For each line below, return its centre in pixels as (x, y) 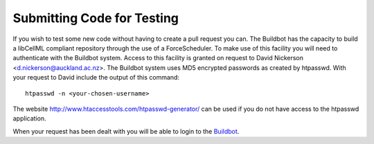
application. (29, 118)
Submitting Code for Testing (96, 18)
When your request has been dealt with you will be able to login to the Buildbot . (126, 131)
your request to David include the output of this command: (96, 78)
